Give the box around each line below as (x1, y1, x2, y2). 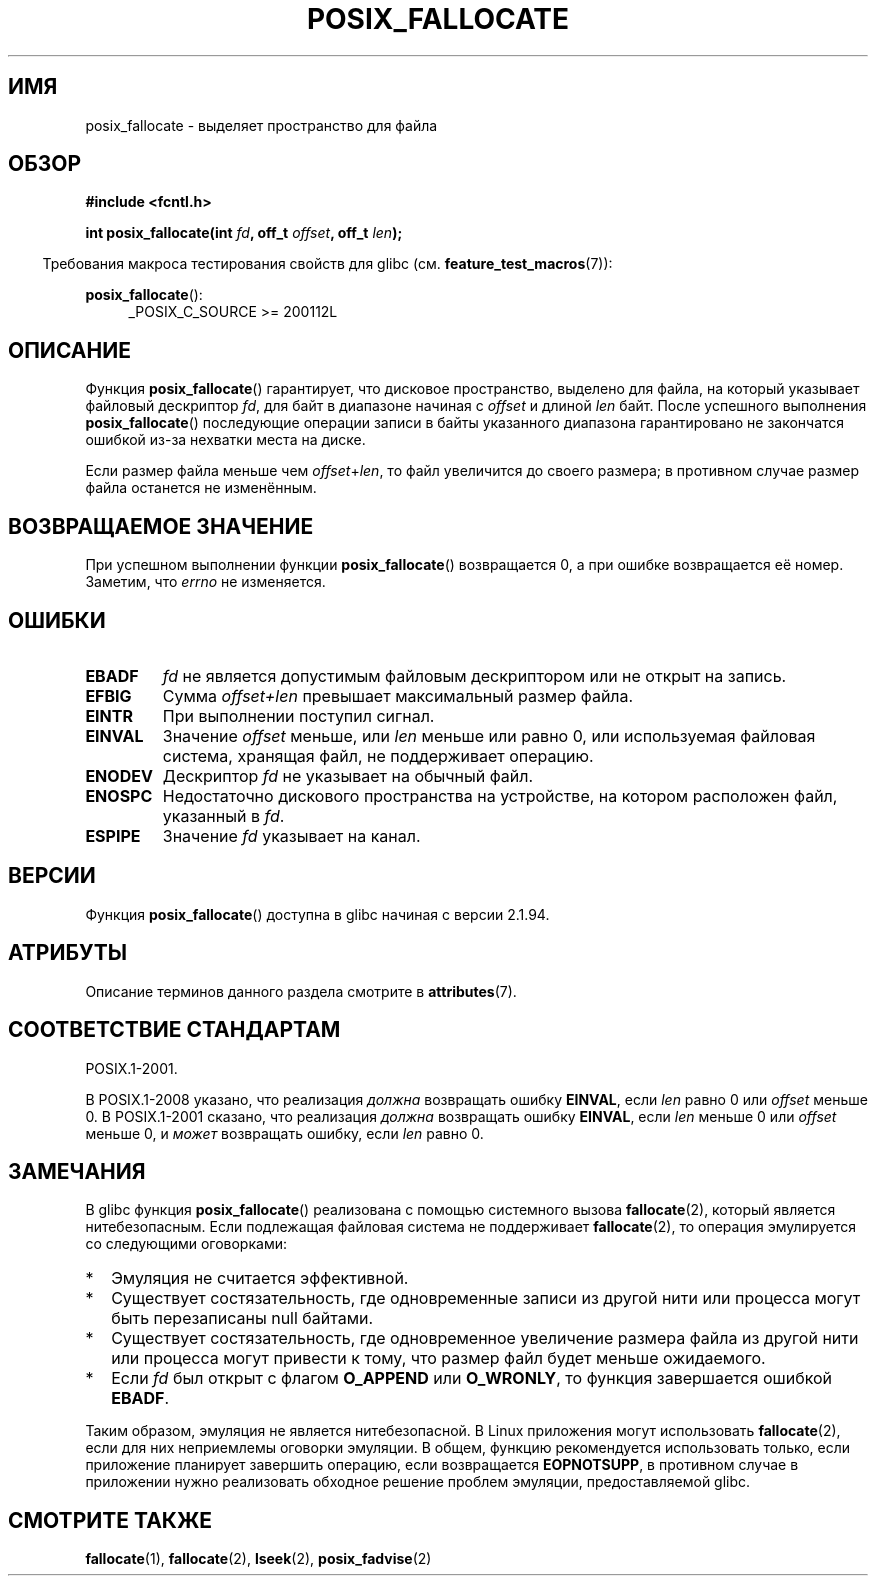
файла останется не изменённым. (85, 479, 317, 497)
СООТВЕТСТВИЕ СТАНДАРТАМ (8, 1017, 341, 1043)
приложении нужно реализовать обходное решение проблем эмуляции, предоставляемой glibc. (85, 1473, 751, 1491)
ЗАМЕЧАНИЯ (8, 1158, 146, 1184)
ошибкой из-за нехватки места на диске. (85, 431, 366, 449)
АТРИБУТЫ (8, 940, 128, 966)
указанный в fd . (162, 805, 285, 826)
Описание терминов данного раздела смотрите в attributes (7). (85, 982, 517, 1000)
